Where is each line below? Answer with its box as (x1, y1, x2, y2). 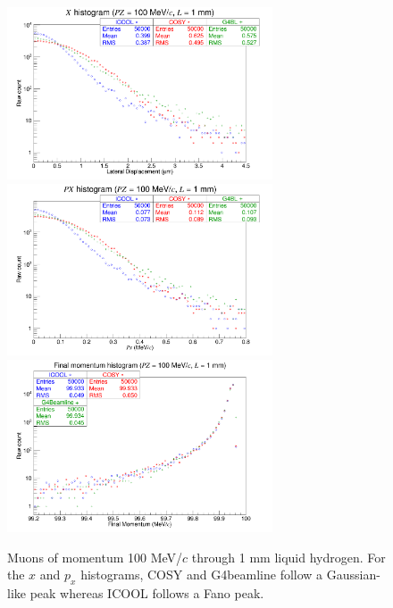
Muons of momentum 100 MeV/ (7, 547, 183, 566)
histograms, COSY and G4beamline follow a (80, 565, 323, 584)
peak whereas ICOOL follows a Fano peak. (29, 583, 264, 602)
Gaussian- (326, 565, 380, 584)
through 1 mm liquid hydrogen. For (191, 547, 386, 566)
